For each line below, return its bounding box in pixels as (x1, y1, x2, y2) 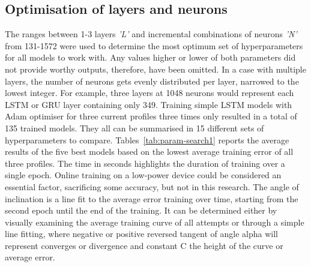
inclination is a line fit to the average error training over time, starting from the (5, 192, 298, 205)
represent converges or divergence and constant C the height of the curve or (5, 239, 283, 251)
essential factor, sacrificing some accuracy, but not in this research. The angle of (5, 180, 299, 193)
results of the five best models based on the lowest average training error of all (5, 145, 294, 158)
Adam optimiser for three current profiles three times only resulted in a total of (5, 110, 297, 122)
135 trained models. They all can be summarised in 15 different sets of (5, 121, 264, 134)
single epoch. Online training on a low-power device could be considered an (5, 169, 282, 181)
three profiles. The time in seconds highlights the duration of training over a (5, 157, 285, 169)
